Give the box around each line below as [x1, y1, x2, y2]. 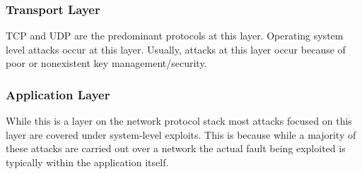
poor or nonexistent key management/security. [6, 56, 207, 70]
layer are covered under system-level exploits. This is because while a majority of [6, 127, 356, 142]
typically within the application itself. [6, 155, 169, 169]
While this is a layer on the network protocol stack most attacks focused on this [6, 113, 352, 128]
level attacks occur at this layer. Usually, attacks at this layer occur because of [6, 42, 346, 56]
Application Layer [6, 85, 110, 103]
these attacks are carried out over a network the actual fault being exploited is [6, 141, 346, 156]
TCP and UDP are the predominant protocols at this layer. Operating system [6, 28, 344, 43]
